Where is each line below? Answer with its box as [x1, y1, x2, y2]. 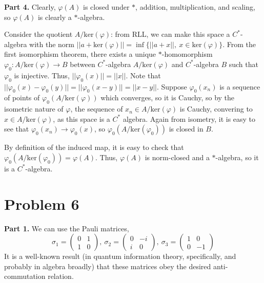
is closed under [83, 2, 130, 12]
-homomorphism [161, 49, 213, 59]
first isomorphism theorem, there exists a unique [4, 49, 156, 59]
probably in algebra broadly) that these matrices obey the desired [4, 260, 211, 271]
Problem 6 [4, 193, 79, 214]
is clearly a [37, 11, 72, 22]
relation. [48, 271, 74, 281]
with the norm [29, 38, 74, 49]
